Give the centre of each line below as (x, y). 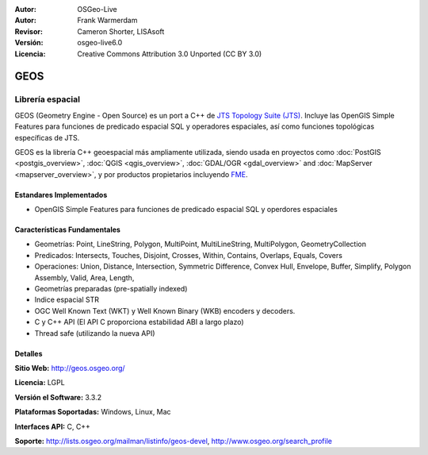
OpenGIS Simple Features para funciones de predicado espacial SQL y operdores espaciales (186, 210)
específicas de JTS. (47, 137)
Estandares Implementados (61, 195)
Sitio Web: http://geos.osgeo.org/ (70, 368)
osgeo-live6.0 (100, 43)
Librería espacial (48, 99)
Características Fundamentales (67, 229)
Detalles (29, 353)
